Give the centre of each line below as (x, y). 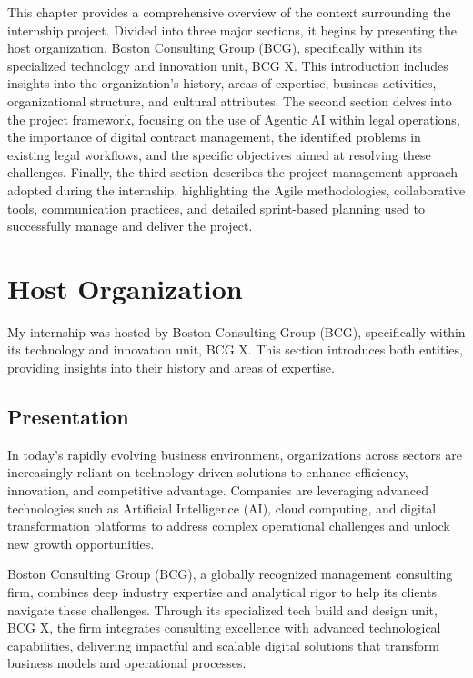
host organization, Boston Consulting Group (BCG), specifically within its (215, 48)
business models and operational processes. (127, 663)
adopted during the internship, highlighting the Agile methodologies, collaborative (236, 189)
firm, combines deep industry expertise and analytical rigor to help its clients (222, 591)
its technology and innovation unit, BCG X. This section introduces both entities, (235, 349)
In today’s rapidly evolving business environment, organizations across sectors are (235, 454)
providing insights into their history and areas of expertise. (171, 368)
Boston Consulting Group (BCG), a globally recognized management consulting (230, 574)
